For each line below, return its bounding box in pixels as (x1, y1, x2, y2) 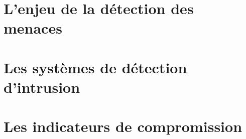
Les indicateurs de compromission (4, 116, 242, 136)
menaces (4, 18, 62, 38)
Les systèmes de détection (4, 57, 187, 77)
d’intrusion (4, 76, 80, 97)
